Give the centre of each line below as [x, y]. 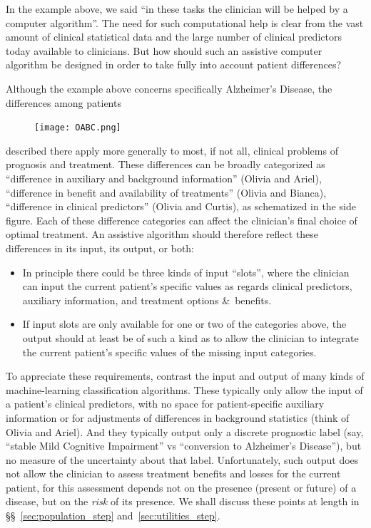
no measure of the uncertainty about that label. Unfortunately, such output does [182, 459]
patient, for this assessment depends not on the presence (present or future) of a [181, 487]
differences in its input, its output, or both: [100, 248]
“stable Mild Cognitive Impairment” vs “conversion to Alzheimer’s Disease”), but [184, 446]
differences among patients [63, 102]
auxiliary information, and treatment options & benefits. [147, 300]
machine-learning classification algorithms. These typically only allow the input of [184, 389]
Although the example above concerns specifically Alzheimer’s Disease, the [169, 88]
